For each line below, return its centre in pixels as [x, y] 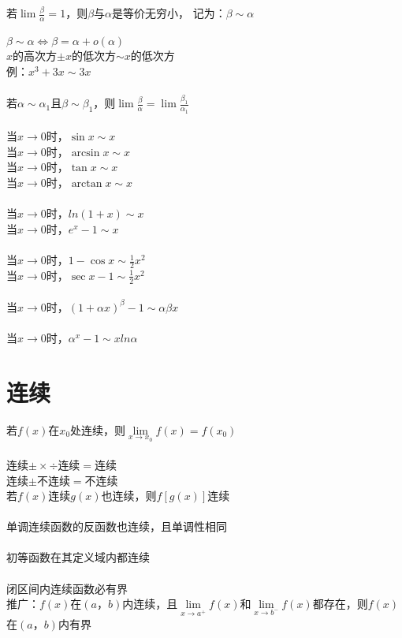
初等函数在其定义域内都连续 [78, 557]
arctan [87, 184]
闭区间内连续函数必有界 [67, 588]
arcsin [86, 153]
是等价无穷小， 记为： [169, 13]
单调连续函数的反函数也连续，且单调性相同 [117, 526]
